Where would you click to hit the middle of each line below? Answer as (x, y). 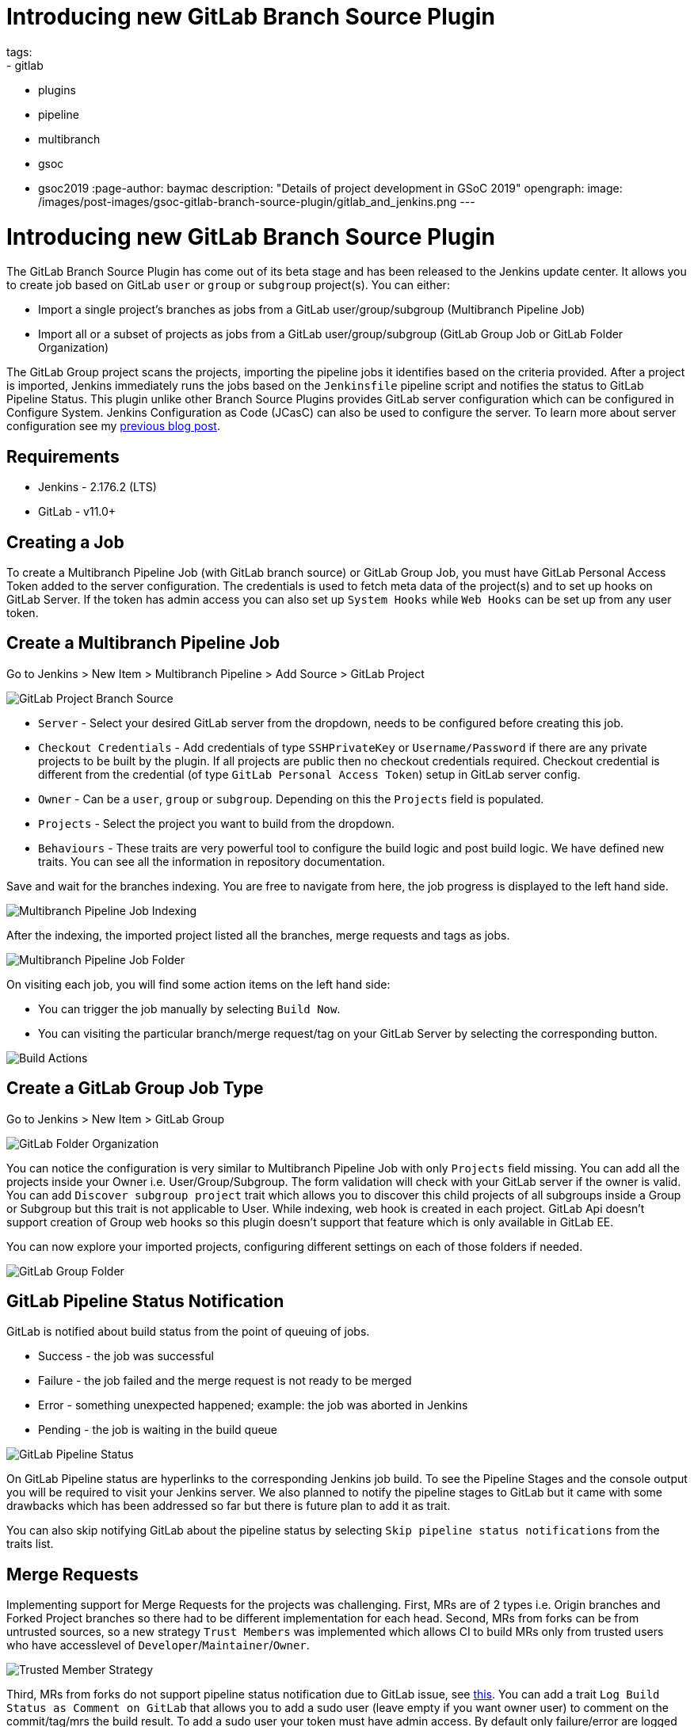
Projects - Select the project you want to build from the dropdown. (217, 823)
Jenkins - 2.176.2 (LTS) (97, 487)
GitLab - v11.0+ (77, 512)
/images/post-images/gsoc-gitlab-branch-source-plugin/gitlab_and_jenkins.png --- (257, 201)
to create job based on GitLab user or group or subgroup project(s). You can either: (228, 285)
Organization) (74, 348)
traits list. (30, 1544)
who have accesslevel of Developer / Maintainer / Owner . (158, 1645)
